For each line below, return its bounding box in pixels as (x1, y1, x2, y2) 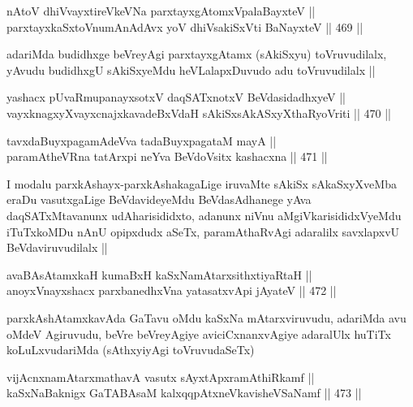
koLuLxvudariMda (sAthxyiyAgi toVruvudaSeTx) (6, 341, 255, 358)
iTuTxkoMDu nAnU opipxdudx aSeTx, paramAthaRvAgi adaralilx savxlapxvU (6, 223, 400, 240)
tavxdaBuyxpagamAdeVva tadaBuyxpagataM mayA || (6, 132, 277, 149)
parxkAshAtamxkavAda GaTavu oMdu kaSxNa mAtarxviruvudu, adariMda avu (6, 309, 407, 326)
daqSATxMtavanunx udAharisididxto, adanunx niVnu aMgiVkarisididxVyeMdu (6, 206, 402, 223)
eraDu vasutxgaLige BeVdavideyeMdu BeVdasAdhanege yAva (6, 191, 312, 208)
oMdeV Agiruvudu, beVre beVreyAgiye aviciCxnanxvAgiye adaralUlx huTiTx (6, 325, 391, 342)
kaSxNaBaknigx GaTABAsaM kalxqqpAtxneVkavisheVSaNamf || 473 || (6, 384, 362, 401)
